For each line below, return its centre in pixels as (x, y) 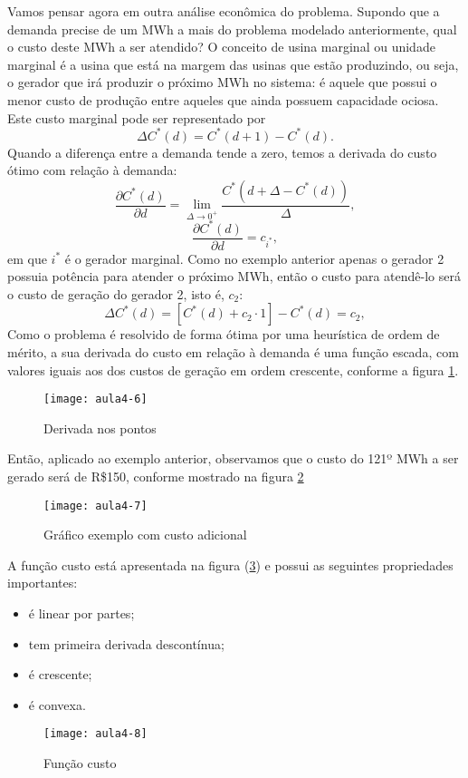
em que (27, 258)
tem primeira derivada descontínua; (126, 643)
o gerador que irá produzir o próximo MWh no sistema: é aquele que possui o (222, 82)
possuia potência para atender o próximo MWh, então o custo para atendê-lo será (234, 276)
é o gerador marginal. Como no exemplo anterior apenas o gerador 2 (254, 258)
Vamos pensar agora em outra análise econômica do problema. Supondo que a (224, 11)
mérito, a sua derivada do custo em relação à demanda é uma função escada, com (233, 352)
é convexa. (57, 704)
